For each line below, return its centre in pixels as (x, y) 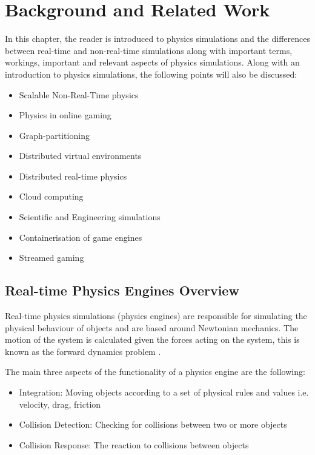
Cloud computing (51, 196)
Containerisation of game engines (81, 237)
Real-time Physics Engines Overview (122, 290)
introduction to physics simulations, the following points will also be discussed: (151, 74)
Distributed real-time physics (73, 176)
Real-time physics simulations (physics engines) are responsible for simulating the (156, 316)
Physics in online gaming (65, 115)
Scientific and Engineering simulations (90, 217)
